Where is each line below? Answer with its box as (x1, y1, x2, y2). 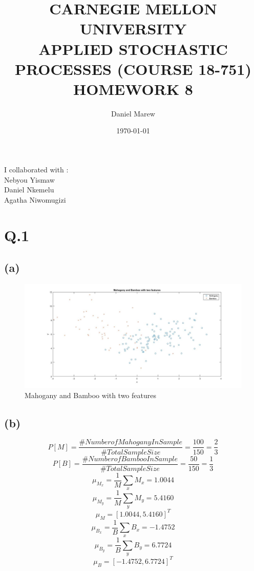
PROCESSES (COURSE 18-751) (15, 58, 251, 79)
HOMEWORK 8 (73, 78, 193, 99)
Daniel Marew (111, 108, 155, 119)
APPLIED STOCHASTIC (38, 38, 228, 59)
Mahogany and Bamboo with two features (25, 389, 156, 400)
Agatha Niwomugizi (4, 194, 66, 205)
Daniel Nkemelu (4, 184, 54, 195)
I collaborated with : (4, 164, 69, 175)
